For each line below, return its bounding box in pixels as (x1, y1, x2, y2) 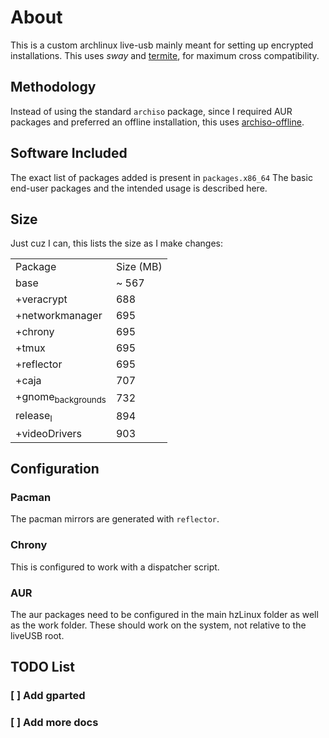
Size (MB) (115, 260, 163, 274)
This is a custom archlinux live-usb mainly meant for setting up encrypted (10, 39, 314, 51)
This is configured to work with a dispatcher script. (10, 561, 220, 573)
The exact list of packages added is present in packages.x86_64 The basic (10, 171, 313, 183)
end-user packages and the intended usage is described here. (10, 182, 268, 194)
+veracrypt (15, 292, 68, 306)
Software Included (10, 145, 128, 162)
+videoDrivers (15, 426, 83, 440)
